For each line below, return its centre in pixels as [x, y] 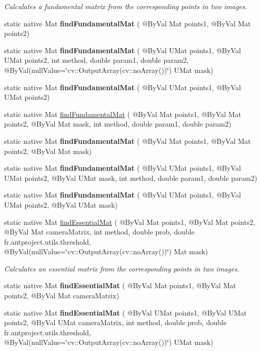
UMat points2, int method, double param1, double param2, [97, 60]
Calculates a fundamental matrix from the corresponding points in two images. [126, 6]
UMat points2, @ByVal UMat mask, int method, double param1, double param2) [131, 178]
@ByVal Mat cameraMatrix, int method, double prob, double [99, 232]
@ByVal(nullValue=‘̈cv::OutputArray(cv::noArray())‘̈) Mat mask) [106, 251]
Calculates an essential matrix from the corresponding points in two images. [122, 268]
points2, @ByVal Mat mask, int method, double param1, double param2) [118, 124]
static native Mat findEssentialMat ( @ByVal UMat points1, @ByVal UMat [125, 312]
